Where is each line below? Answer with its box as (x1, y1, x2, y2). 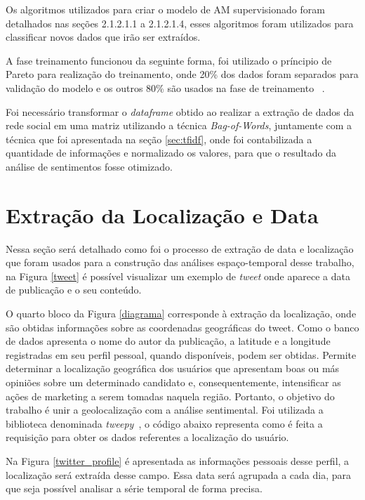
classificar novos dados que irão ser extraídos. (6, 29, 201, 44)
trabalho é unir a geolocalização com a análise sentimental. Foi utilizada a (6, 402, 324, 417)
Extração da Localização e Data (6, 200, 319, 229)
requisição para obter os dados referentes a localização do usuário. (6, 430, 289, 445)
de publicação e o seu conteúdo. (6, 282, 142, 297)
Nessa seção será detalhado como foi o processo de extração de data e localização (6, 241, 354, 256)
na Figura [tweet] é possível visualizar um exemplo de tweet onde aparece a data (6, 268, 350, 283)
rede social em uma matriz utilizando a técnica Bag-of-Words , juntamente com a (6, 118, 352, 133)
